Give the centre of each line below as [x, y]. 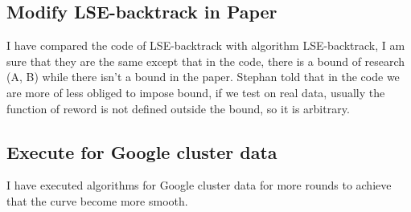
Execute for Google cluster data [142, 151]
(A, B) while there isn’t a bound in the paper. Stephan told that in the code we [203, 77]
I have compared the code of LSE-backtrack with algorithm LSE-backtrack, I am [206, 45]
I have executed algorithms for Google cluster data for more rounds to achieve [199, 185]
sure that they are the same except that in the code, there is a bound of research [206, 61]
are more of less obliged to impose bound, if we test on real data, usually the [196, 92]
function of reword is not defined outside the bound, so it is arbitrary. [178, 108]
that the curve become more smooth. [97, 200]
